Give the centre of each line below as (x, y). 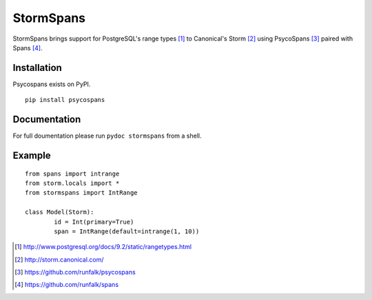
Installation (37, 68)
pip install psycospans (65, 100)
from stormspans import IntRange (81, 193)
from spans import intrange (72, 173)
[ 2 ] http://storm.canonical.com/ (59, 259)
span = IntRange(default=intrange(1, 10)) (127, 231)
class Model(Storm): (60, 212)
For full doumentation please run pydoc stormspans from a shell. (107, 136)
